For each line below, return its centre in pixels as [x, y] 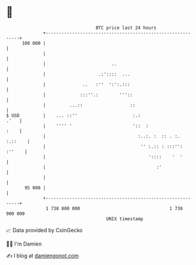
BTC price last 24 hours [126, 28]
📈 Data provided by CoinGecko [44, 230]
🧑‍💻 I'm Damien [24, 244]
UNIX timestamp [125, 219]
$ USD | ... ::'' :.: [74, 115]
